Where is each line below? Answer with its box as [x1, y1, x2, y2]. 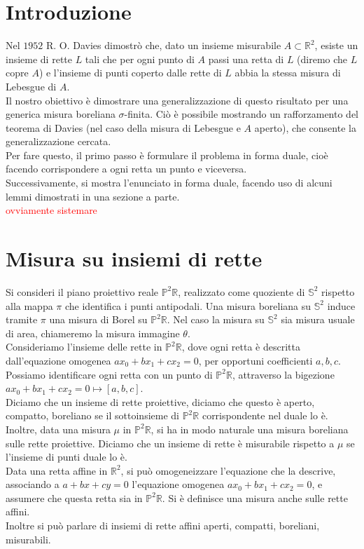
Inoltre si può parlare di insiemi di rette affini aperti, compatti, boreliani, [6, 518, 320, 533]
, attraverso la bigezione [232, 367, 335, 381]
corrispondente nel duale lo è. [202, 408, 328, 423]
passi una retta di [208, 51, 284, 66]
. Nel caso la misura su [167, 312, 265, 327]
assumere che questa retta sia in [6, 490, 143, 505]
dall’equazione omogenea [6, 353, 111, 367]
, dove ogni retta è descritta [181, 339, 301, 354]
